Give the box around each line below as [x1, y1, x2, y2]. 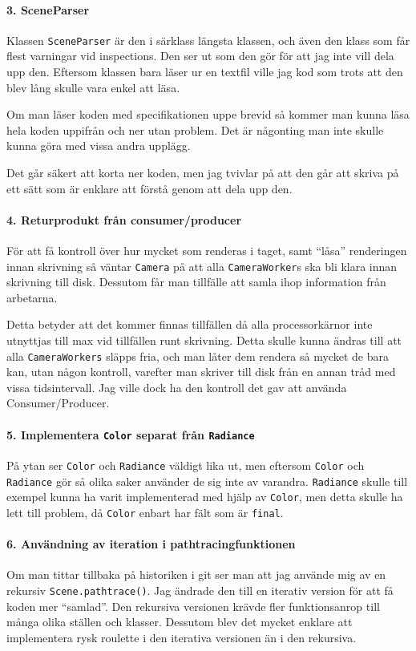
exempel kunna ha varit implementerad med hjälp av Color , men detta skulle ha [6, 488, 403, 505]
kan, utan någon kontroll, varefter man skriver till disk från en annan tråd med [6, 363, 396, 380]
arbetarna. [6, 289, 58, 305]
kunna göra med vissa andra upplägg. [6, 137, 191, 154]
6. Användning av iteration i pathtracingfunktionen [6, 536, 296, 552]
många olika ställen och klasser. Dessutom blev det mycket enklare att [6, 613, 353, 630]
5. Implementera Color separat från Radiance [6, 426, 255, 443]
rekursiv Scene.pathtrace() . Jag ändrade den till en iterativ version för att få [6, 581, 394, 598]
